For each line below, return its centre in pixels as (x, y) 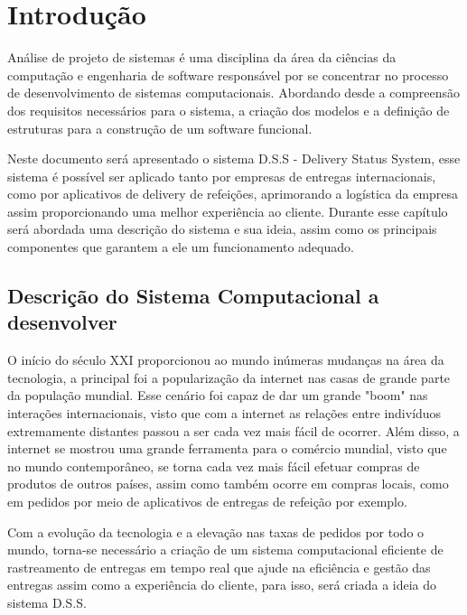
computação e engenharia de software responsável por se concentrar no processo (228, 75)
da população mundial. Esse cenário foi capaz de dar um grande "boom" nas (218, 395)
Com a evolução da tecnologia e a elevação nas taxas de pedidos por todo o (216, 531)
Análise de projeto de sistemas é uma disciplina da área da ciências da (202, 57)
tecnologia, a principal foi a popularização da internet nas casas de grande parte (229, 377)
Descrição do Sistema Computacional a (193, 296)
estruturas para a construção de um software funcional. (160, 128)
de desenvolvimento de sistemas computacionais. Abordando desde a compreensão (234, 93)
